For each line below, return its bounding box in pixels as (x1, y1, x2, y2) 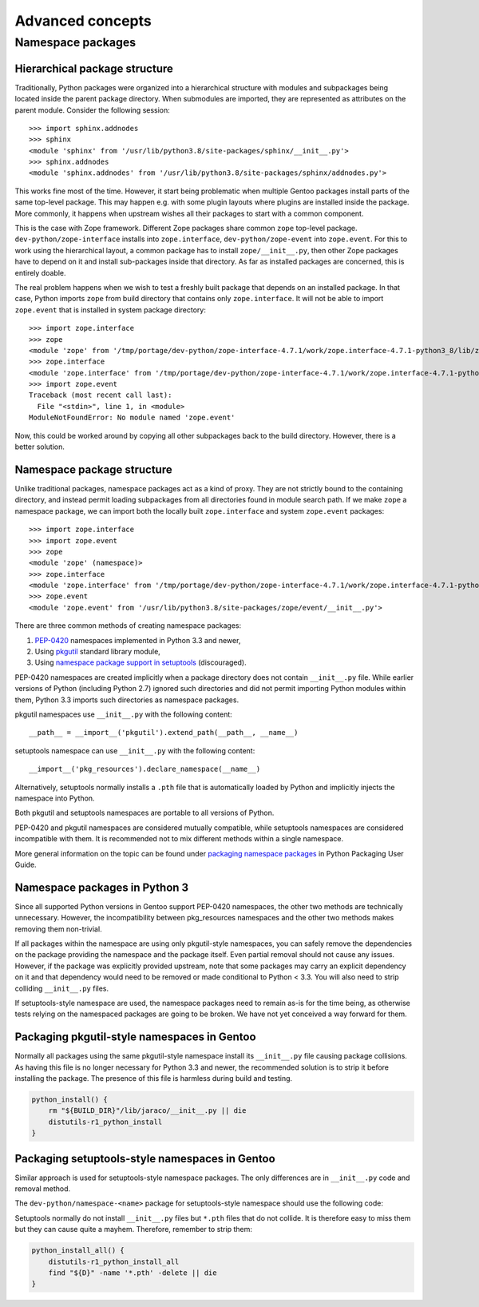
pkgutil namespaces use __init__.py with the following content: (14, 709, 233, 719)
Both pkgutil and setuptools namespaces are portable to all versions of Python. (14, 808, 275, 818)
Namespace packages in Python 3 (14, 880, 189, 894)
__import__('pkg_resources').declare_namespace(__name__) (29, 765, 261, 774)
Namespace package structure (14, 463, 172, 476)
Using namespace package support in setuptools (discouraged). (34, 657, 247, 667)
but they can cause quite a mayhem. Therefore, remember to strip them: (14, 1225, 253, 1234)
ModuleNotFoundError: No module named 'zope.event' (29, 413, 236, 423)
